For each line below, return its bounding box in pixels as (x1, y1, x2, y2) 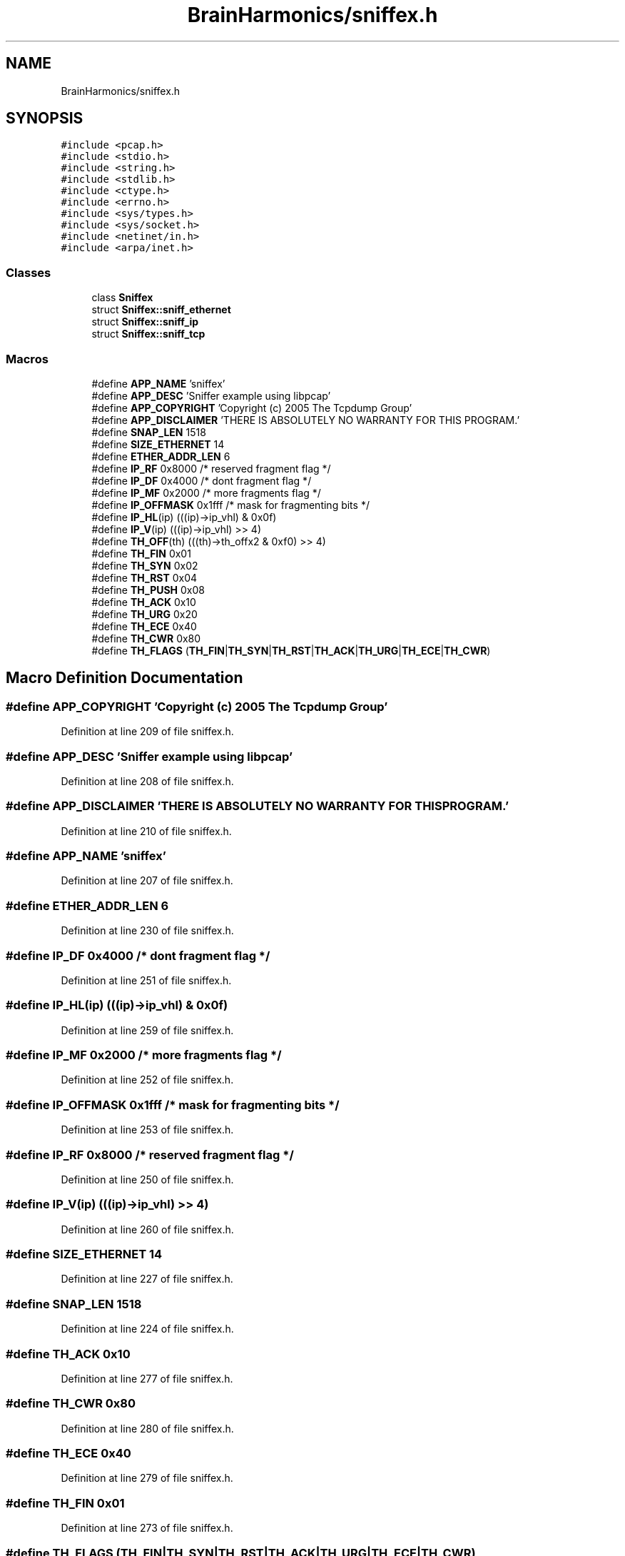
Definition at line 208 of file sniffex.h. (61, 774, 234, 787)
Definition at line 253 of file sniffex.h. (61, 1123, 234, 1136)
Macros (6, 351, 49, 366)
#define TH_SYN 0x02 (91, 559, 198, 572)
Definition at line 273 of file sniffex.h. (61, 1522, 233, 1535)
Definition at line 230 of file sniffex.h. (61, 924, 234, 937)
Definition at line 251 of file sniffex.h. (61, 974, 232, 986)
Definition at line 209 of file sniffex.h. (61, 725, 234, 738)
